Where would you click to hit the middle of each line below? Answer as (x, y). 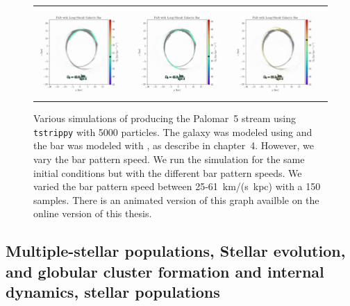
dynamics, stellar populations (113, 292)
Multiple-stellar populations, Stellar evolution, (176, 251)
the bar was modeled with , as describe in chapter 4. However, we (174, 145)
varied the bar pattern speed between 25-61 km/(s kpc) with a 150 (177, 186)
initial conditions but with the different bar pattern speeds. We (168, 172)
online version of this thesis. (93, 213)
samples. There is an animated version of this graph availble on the (176, 199)
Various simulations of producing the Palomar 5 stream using (165, 118)
